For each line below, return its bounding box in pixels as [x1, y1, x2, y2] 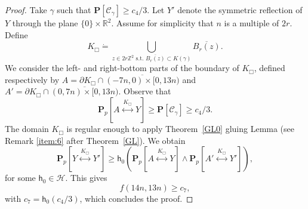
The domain [5, 122, 49, 135]
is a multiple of [224, 17, 279, 29]
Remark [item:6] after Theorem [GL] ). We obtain [5, 134, 186, 146]
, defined [254, 62, 285, 74]
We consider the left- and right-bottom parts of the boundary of [5, 62, 239, 74]
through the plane [12, 17, 78, 29]
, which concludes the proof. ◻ [79, 192, 193, 204]
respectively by [5, 73, 60, 85]
